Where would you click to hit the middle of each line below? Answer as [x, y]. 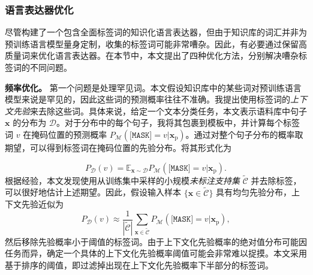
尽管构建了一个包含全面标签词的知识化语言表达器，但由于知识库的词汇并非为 [156, 32]
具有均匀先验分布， [254, 192]
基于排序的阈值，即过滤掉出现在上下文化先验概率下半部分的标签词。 [139, 265]
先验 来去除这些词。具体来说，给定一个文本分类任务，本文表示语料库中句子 [160, 111]
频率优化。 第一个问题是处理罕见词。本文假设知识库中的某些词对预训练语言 [153, 87]
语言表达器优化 [39, 9]
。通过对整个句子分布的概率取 [244, 134]
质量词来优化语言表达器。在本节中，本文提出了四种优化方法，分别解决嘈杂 [152, 55]
